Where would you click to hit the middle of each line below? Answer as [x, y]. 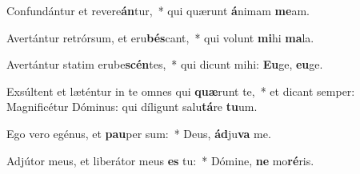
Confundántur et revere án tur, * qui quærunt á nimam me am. [158, 10]
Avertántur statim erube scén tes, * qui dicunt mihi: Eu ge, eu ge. [165, 64]
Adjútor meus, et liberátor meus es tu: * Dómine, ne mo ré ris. [160, 160]
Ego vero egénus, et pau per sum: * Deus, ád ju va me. [139, 133]
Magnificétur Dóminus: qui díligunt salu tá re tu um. [132, 107]
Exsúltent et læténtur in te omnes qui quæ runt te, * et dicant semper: [181, 91]
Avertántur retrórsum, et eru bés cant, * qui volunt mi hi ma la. [160, 37]
